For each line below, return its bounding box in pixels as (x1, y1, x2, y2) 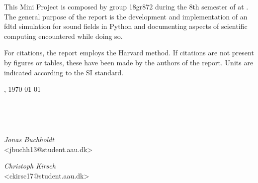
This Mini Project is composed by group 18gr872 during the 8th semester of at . (4, 1, 249, 11)
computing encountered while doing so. (4, 30, 123, 41)
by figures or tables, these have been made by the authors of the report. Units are (4, 57, 254, 67)
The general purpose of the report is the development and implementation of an (4, 11, 248, 21)
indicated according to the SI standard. (4, 67, 124, 77)
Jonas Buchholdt (4, 134, 54, 144)
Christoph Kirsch (4, 161, 56, 171)
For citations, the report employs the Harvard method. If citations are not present (4, 47, 254, 58)
